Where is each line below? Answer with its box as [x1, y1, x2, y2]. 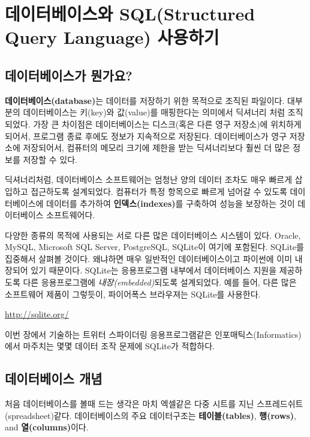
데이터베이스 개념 [5, 369, 103, 388]
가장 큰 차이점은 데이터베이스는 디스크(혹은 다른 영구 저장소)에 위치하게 [33, 117, 302, 130]
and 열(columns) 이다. [5, 421, 89, 433]
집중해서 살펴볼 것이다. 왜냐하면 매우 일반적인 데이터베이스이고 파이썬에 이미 [5, 252, 293, 264]
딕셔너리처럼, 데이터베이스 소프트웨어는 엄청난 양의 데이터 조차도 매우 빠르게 [5, 173, 293, 186]
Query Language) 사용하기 [5, 25, 219, 49]
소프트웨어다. [46, 209, 95, 221]
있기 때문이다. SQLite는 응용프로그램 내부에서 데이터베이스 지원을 [31, 264, 277, 277]
